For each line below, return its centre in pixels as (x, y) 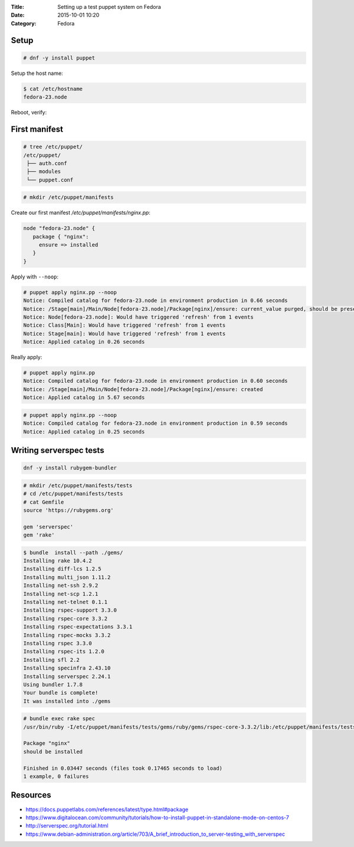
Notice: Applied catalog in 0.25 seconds (84, 431)
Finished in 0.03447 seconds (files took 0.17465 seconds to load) (123, 768)
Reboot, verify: (29, 113)
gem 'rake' (39, 535)
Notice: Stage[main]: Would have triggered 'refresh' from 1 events (124, 334)
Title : (18, 7)
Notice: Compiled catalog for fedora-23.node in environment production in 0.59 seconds (156, 423)
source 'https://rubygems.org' (69, 510)
